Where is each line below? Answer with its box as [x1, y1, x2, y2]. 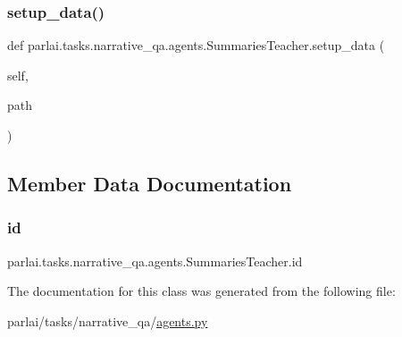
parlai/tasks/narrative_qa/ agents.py [7, 311, 208, 330]
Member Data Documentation [7, 169, 292, 197]
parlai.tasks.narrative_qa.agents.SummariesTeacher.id [7, 251, 303, 270]
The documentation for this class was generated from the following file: [7, 282, 396, 300]
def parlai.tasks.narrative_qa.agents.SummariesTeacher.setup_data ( [7, 36, 385, 55]
